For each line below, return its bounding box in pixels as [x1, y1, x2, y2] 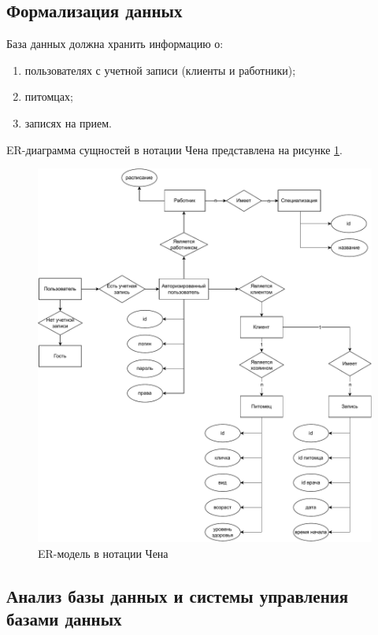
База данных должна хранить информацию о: [6, 35, 224, 52]
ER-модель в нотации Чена [38, 545, 169, 561]
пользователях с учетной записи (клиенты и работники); [24, 61, 296, 78]
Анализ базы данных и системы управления [6, 583, 349, 607]
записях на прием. [24, 114, 112, 131]
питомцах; [24, 88, 73, 105]
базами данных [6, 607, 122, 631]
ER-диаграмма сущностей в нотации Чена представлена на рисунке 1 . [6, 141, 343, 157]
